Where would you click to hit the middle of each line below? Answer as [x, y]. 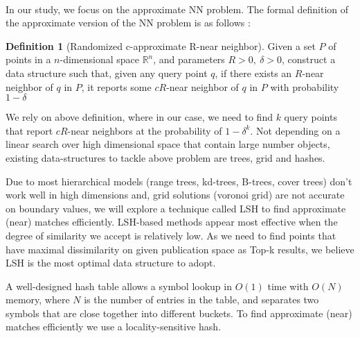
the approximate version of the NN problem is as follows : [128, 23]
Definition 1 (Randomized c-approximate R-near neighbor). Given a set [161, 45]
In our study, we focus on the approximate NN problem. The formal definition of [177, 9]
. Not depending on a [295, 130]
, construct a [309, 59]
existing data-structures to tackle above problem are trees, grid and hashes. [165, 157]
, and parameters [189, 59]
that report [29, 130]
